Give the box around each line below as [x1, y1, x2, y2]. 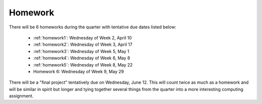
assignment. [9, 93, 34, 99]
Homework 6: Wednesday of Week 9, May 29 [33, 68, 124, 74]
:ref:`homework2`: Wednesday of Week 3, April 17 [33, 41, 133, 48]
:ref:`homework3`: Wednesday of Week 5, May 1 [33, 48, 130, 54]
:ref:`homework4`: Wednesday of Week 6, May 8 [33, 55, 131, 61]
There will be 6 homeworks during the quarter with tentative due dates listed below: [9, 24, 177, 30]
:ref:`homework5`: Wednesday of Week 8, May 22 [33, 62, 133, 67]
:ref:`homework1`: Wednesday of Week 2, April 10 [33, 35, 132, 40]
